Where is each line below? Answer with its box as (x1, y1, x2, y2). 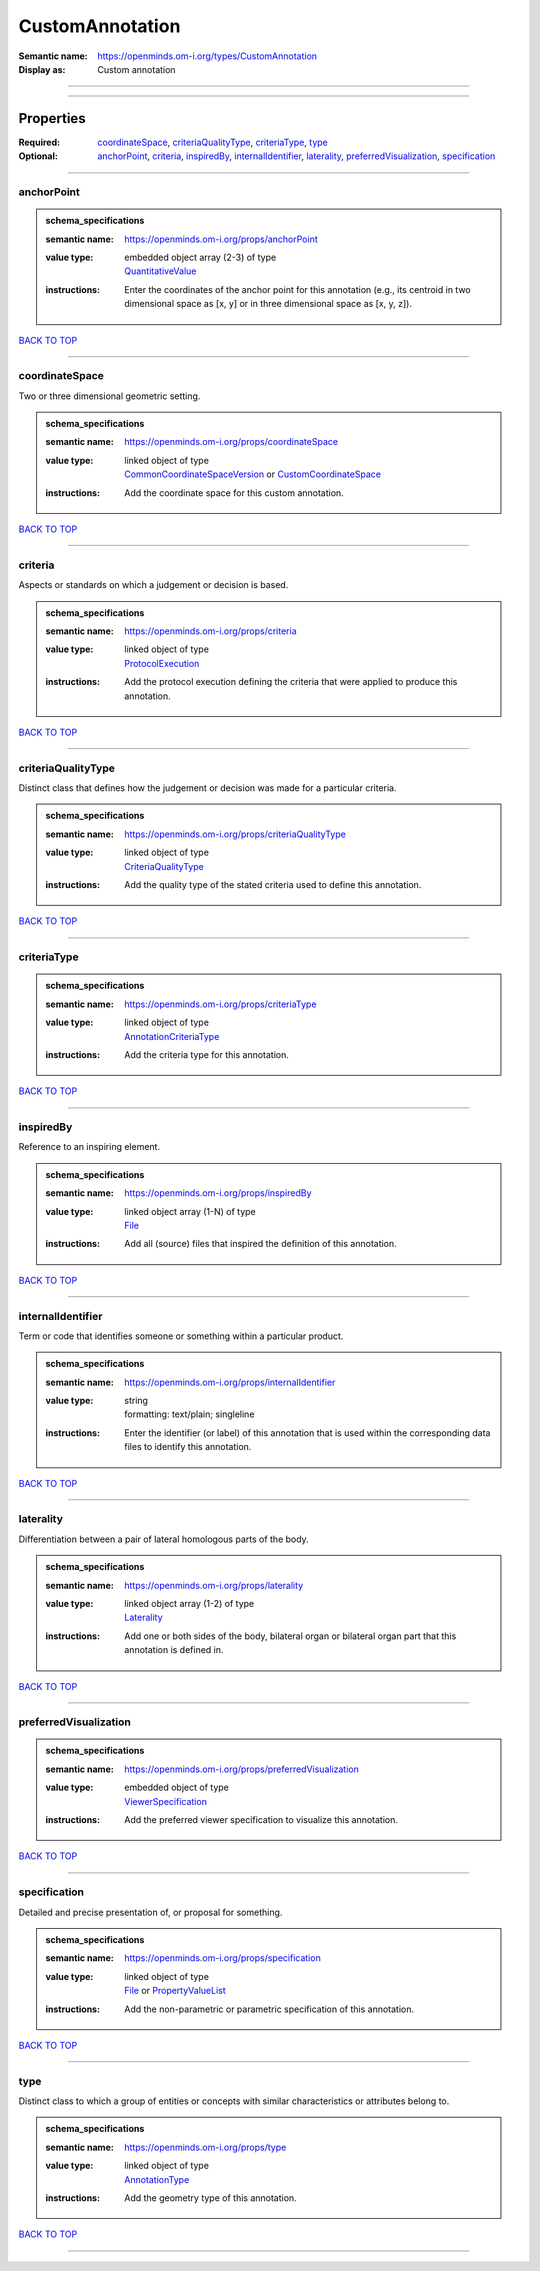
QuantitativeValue (124, 265, 197, 277)
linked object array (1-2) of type (124, 1597, 255, 1609)
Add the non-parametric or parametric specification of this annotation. (124, 2003, 415, 2015)
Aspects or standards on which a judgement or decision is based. (18, 579, 289, 591)
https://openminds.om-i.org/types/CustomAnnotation (97, 50, 318, 62)
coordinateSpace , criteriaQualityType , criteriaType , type (97, 136, 329, 148)
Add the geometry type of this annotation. (124, 2192, 297, 2204)
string (124, 1395, 149, 1407)
